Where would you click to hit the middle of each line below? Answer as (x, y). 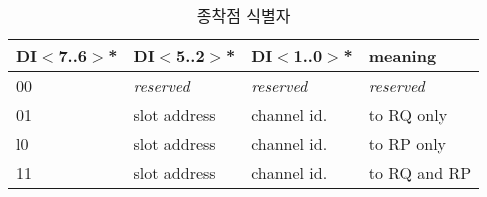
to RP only (407, 143)
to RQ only (408, 114)
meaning (402, 55)
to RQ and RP (420, 172)
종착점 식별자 (243, 15)
